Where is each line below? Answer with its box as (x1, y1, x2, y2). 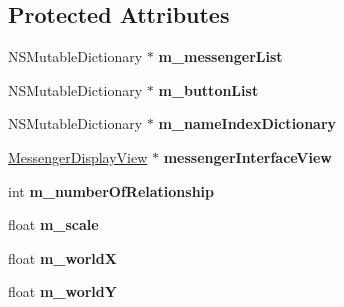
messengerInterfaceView (163, 146, 332, 167)
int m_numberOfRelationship (8, 180, 214, 201)
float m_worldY (8, 281, 117, 302)
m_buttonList (158, 79, 259, 100)
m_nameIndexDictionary (158, 113, 337, 134)
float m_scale (8, 214, 99, 235)
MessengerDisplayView (8, 146, 148, 167)
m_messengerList (158, 46, 283, 67)
